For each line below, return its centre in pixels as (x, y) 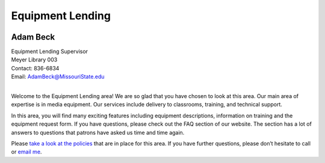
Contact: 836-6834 (35, 68)
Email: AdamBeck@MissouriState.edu (58, 77)
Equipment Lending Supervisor (50, 52)
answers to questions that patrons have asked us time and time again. (98, 132)
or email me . (26, 152)
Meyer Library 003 (34, 60)
